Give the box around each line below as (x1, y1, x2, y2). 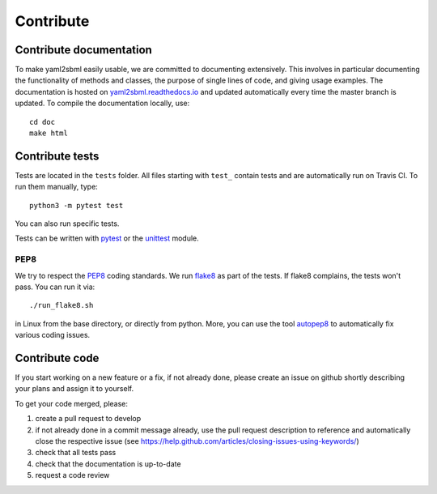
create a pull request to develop (35, 414, 142, 424)
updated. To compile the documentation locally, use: (15, 98, 190, 109)
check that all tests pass (35, 448, 117, 458)
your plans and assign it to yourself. (15, 384, 134, 394)
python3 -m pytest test (29, 201, 124, 210)
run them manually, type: (15, 182, 99, 192)
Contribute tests (15, 149, 100, 163)
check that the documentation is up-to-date (35, 458, 181, 469)
